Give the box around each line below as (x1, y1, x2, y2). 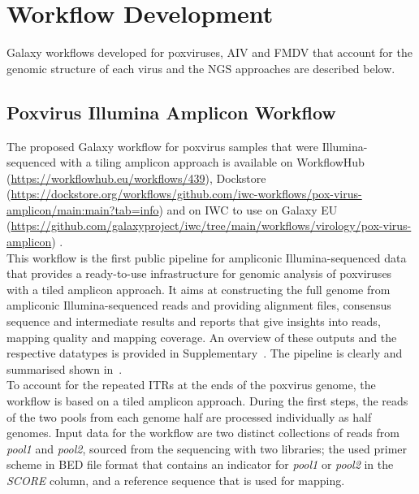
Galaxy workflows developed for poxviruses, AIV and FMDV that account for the (6, 44, 413, 61)
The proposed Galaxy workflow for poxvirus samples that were (6, 137, 319, 154)
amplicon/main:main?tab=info (6, 201, 159, 218)
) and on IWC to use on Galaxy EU (158, 201, 338, 218)
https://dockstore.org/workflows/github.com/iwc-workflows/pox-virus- (11, 185, 362, 202)
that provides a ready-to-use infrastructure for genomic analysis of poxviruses (6, 265, 392, 282)
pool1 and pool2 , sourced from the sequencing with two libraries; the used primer (6, 440, 407, 457)
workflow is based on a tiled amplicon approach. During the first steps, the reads (6, 392, 408, 409)
